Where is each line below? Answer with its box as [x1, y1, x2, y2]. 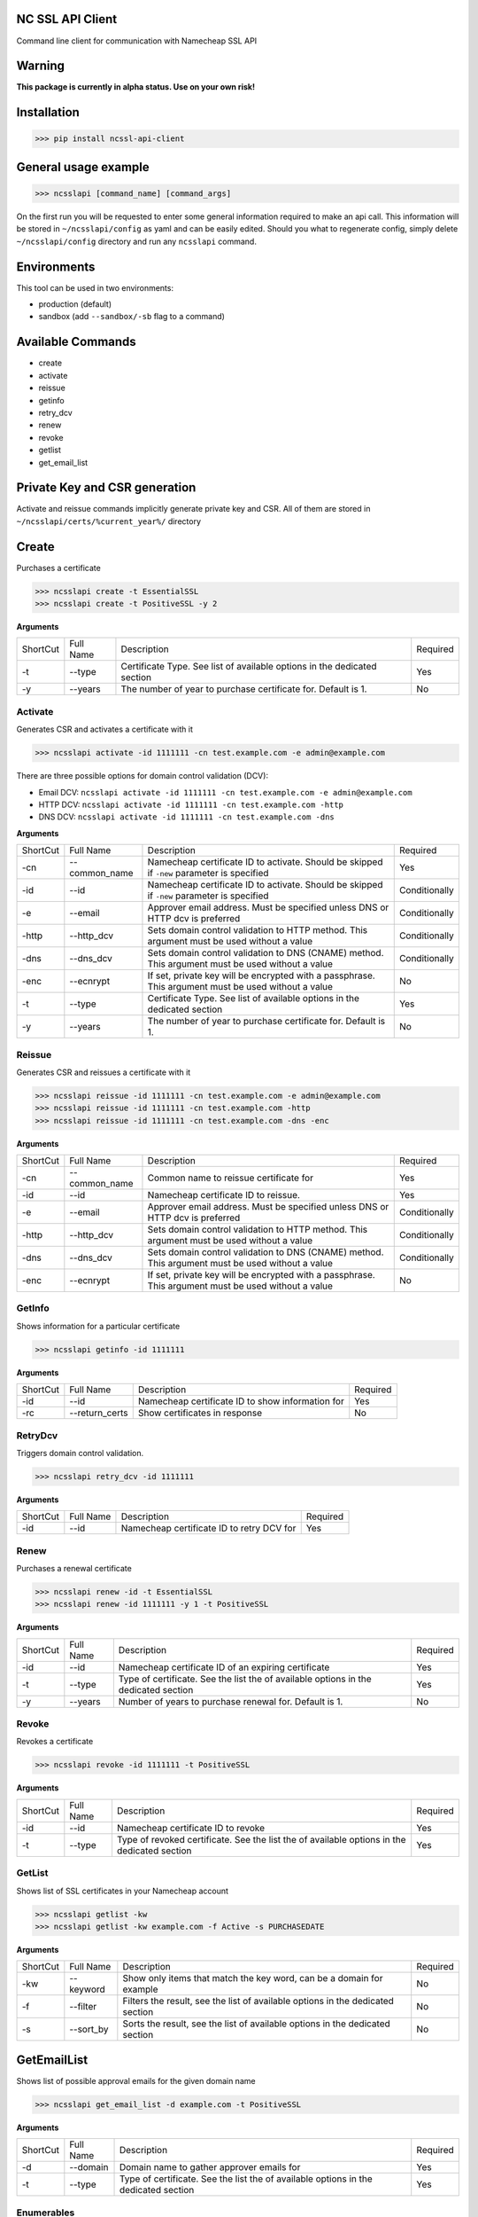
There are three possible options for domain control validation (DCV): [16, 771, 269, 781]
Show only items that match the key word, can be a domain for [122, 1972, 383, 1985]
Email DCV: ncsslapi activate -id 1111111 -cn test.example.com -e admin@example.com [38, 787, 412, 797]
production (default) [38, 299, 112, 309]
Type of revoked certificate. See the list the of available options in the [116, 1833, 406, 1845]
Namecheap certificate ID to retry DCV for [120, 1522, 297, 1534]
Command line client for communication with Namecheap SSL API [16, 35, 258, 46]
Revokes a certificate [16, 1736, 94, 1747]
